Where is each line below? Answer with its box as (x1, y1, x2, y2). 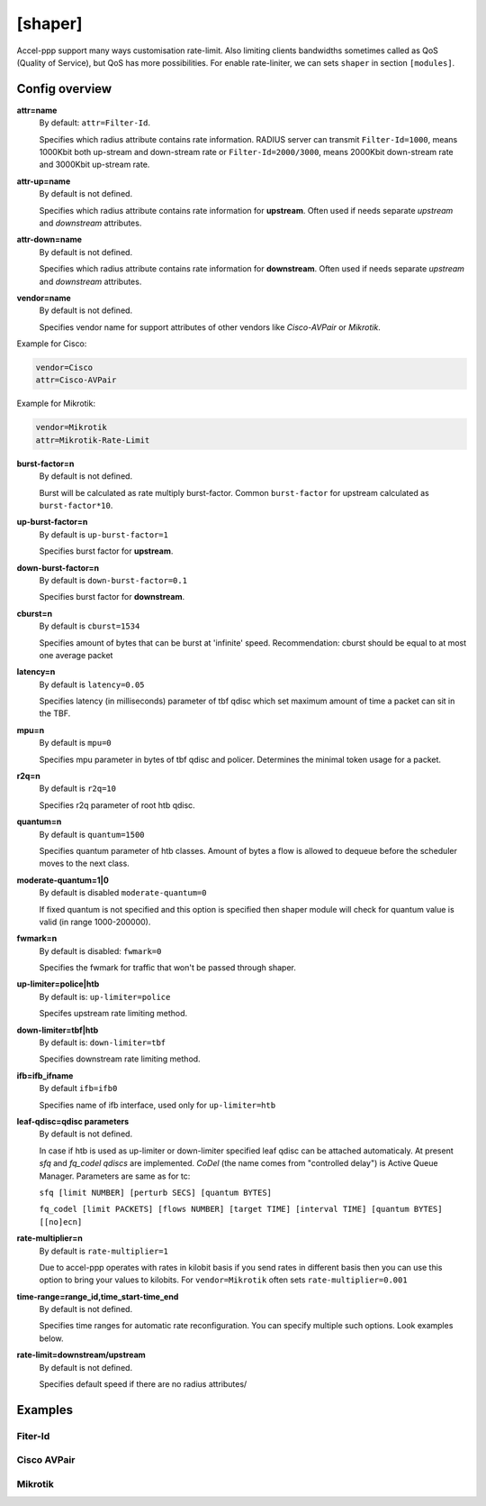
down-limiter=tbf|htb (16, 1024, 99, 1035)
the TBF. (39, 708, 71, 719)
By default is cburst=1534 (39, 620, 140, 631)
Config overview (16, 81, 112, 96)
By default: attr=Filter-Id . (39, 117, 151, 128)
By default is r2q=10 (39, 783, 117, 794)
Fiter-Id (16, 1429, 50, 1442)
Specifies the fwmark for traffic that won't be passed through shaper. (39, 962, 297, 973)
